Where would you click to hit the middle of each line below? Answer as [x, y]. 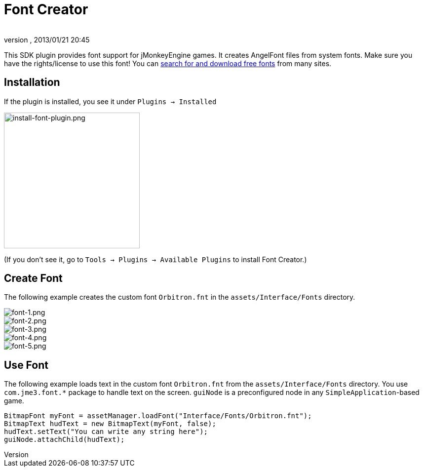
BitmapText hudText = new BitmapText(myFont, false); [110, 424]
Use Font [26, 365]
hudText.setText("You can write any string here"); [106, 432]
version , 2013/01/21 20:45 [47, 39]
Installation [32, 82]
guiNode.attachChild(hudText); [64, 440]
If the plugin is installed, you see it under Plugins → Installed [110, 101]
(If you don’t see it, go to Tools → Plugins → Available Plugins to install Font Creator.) [155, 259]
